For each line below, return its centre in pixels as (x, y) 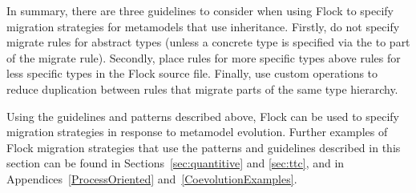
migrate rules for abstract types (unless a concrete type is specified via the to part (208, 42)
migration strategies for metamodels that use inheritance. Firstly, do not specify (203, 26)
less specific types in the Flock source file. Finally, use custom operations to (192, 73)
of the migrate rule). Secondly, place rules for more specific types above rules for (204, 57)
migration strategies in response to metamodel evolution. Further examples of (197, 132)
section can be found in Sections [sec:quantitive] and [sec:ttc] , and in (176, 163)
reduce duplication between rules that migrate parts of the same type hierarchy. (202, 88)
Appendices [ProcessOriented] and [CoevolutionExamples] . (152, 178)
